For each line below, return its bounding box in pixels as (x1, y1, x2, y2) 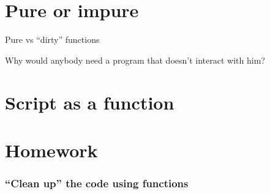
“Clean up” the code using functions (5, 175, 189, 190)
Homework (5, 137, 98, 162)
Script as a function (5, 89, 174, 114)
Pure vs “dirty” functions (5, 33, 100, 46)
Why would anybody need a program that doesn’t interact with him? (5, 53, 265, 66)
